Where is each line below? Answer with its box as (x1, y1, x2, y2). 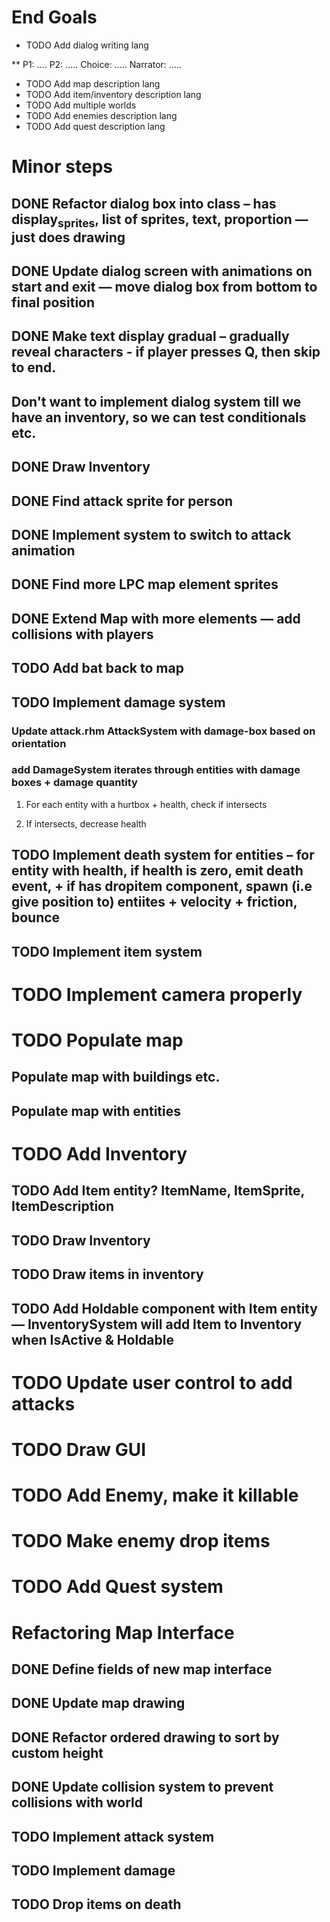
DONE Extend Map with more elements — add (11, 610, 301, 627)
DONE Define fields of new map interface (11, 1661, 273, 1678)
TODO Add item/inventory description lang (25, 88, 202, 100)
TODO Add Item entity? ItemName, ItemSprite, (11, 1182, 305, 1200)
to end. (11, 359, 57, 376)
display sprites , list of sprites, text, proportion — (11, 211, 309, 230)
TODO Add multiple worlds (25, 99, 137, 111)
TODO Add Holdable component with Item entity (11, 1300, 318, 1317)
